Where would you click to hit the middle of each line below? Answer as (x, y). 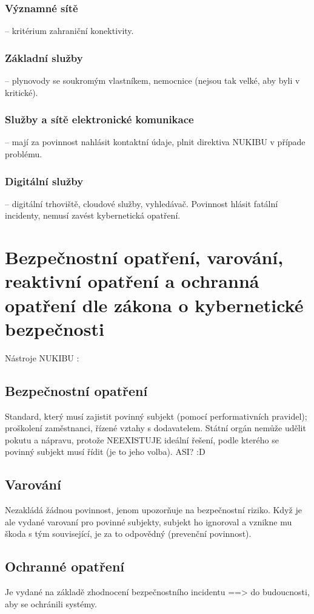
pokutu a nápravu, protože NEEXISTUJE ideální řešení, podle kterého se (142, 439)
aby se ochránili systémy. (51, 603)
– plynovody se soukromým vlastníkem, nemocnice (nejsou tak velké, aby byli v (152, 80)
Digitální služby (44, 181)
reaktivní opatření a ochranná (132, 281)
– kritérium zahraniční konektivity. (69, 31)
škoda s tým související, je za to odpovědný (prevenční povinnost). (128, 534)
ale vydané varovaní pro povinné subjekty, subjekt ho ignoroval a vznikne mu (149, 521)
